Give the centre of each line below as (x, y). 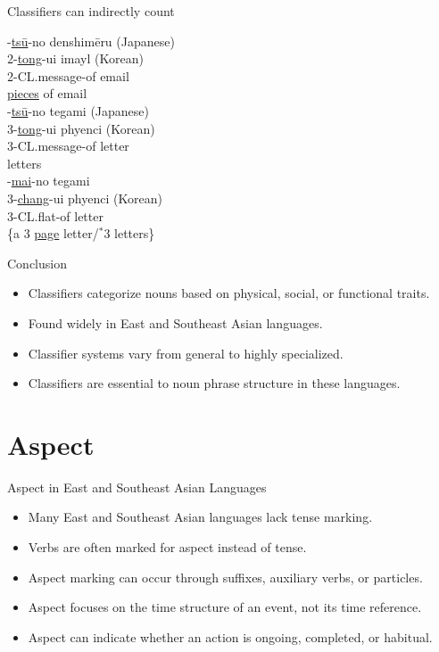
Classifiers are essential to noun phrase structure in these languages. (214, 383)
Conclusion (37, 263)
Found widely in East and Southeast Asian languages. (175, 322)
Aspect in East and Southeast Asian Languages (137, 487)
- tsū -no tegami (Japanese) (79, 110)
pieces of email (47, 93)
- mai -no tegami (49, 181)
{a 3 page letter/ (53, 233)
